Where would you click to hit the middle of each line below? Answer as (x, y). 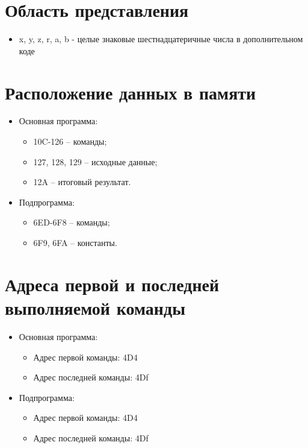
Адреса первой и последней (112, 284)
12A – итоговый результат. (82, 182)
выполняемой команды (95, 307)
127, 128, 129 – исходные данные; (95, 161)
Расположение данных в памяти (131, 92)
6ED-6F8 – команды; (72, 222)
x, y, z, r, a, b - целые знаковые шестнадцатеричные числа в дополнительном (161, 39)
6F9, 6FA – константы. (75, 242)
